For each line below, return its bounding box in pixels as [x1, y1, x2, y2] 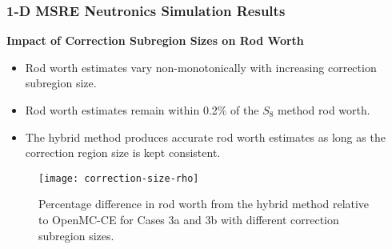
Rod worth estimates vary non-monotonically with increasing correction [25, 58, 377, 75]
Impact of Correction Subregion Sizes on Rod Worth [6, 32, 304, 49]
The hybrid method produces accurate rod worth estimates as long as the [25, 128, 386, 145]
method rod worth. [278, 102, 370, 118]
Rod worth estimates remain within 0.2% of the [25, 102, 259, 118]
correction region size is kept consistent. [25, 144, 221, 161]
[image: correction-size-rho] [38, 172, 199, 184]
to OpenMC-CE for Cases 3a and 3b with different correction [38, 211, 339, 228]
